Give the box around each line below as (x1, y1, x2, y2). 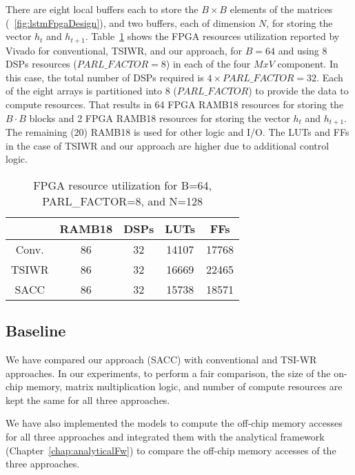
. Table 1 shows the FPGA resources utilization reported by (85, 29, 340, 43)
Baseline (6, 320, 66, 341)
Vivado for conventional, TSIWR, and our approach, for (6, 43, 243, 57)
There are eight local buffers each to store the (6, 2, 199, 16)
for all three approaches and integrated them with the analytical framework (6, 429, 325, 444)
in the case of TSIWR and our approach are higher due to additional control (6, 138, 329, 152)
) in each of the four (165, 57, 251, 71)
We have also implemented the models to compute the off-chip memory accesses (6, 416, 343, 430)
